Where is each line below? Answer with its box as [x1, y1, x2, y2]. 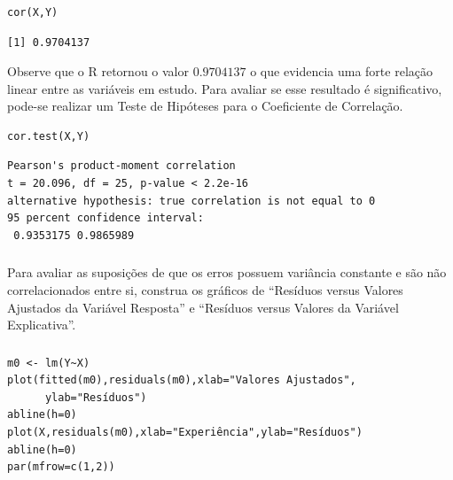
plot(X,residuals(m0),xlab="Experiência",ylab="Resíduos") [7, 426, 363, 439]
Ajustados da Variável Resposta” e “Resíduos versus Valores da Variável [7, 298, 399, 316]
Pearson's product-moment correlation [7, 159, 236, 173]
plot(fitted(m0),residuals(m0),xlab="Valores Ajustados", [7, 374, 356, 387]
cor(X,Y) [7, 5, 59, 19]
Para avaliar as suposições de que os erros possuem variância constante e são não [7, 263, 447, 282]
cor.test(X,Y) [7, 129, 90, 143]
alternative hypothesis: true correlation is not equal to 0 [7, 194, 376, 207]
